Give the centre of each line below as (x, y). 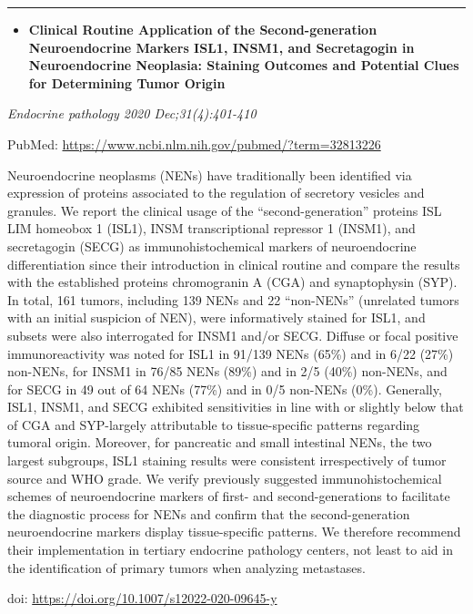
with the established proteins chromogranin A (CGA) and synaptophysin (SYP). (232, 282)
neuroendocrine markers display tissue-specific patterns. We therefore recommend (234, 532)
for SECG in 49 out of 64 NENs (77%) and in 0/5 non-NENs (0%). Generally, (225, 389)
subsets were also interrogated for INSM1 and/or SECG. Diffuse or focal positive (233, 335)
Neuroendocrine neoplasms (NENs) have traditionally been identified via (210, 174)
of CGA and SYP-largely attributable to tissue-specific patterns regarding (214, 424)
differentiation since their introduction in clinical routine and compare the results (234, 264)
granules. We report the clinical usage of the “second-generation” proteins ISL (225, 210)
